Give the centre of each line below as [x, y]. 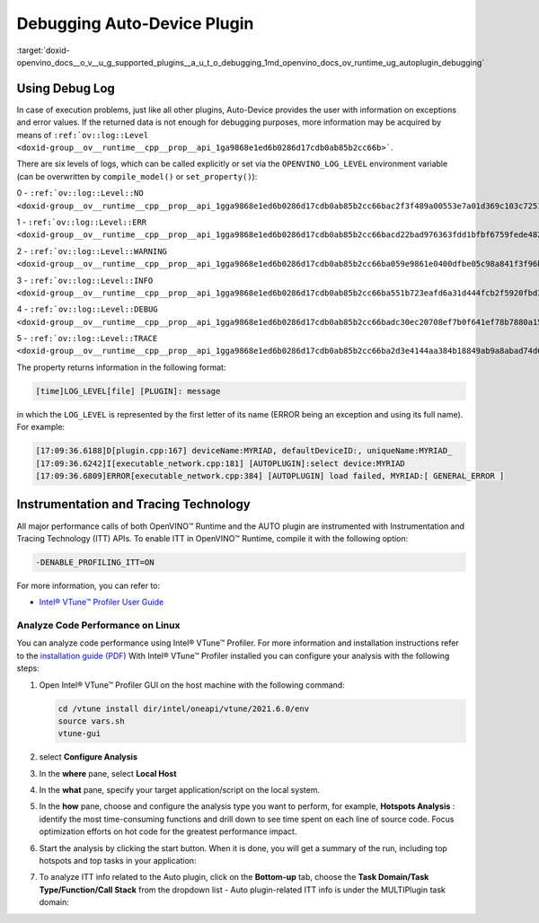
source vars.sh [91, 721]
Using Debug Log [66, 88]
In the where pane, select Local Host [108, 773]
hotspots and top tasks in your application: [118, 861]
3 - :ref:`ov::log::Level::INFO [85, 280]
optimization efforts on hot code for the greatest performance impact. [168, 831]
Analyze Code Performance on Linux [98, 626]
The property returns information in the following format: [121, 367]
